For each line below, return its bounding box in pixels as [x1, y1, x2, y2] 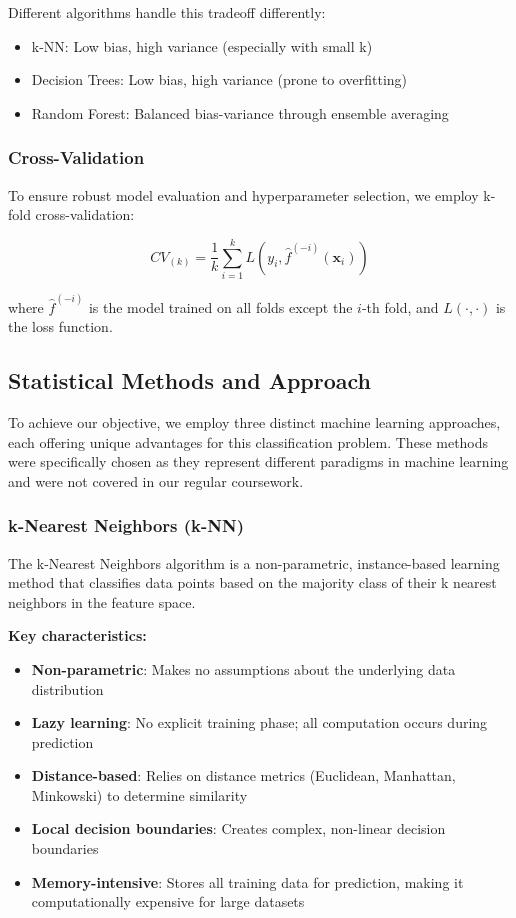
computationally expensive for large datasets [31, 891, 305, 912]
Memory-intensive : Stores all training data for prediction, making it [31, 871, 464, 892]
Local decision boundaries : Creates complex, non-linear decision [31, 818, 446, 839]
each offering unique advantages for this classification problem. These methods [8, 431, 489, 452]
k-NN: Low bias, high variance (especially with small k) [31, 35, 373, 56]
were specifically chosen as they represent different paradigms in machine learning [8, 451, 509, 472]
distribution [31, 678, 104, 699]
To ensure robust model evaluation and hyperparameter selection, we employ [8, 184, 479, 205]
